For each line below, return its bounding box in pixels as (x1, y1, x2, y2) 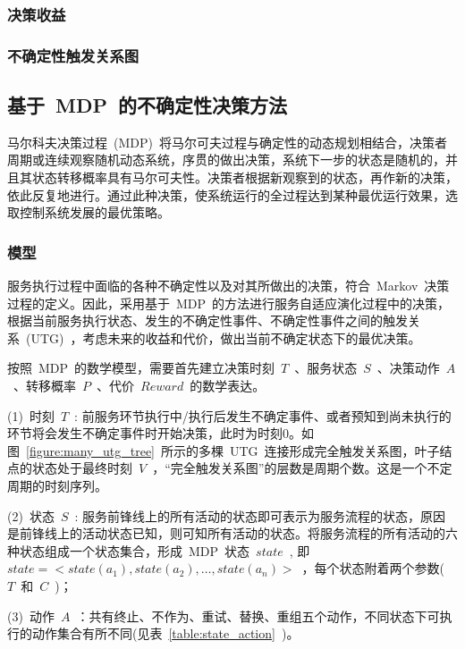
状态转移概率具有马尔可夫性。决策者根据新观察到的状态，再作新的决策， (31, 168, 458, 187)
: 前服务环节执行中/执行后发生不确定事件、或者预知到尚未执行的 (74, 406, 452, 425)
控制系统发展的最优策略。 (19, 203, 170, 222)
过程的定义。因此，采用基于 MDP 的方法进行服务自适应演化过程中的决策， (7, 293, 451, 312)
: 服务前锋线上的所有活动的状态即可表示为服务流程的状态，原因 (74, 506, 446, 525)
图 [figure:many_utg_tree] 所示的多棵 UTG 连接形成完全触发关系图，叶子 (7, 441, 440, 459)
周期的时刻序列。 (7, 476, 107, 495)
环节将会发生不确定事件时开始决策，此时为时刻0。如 (7, 424, 314, 442)
